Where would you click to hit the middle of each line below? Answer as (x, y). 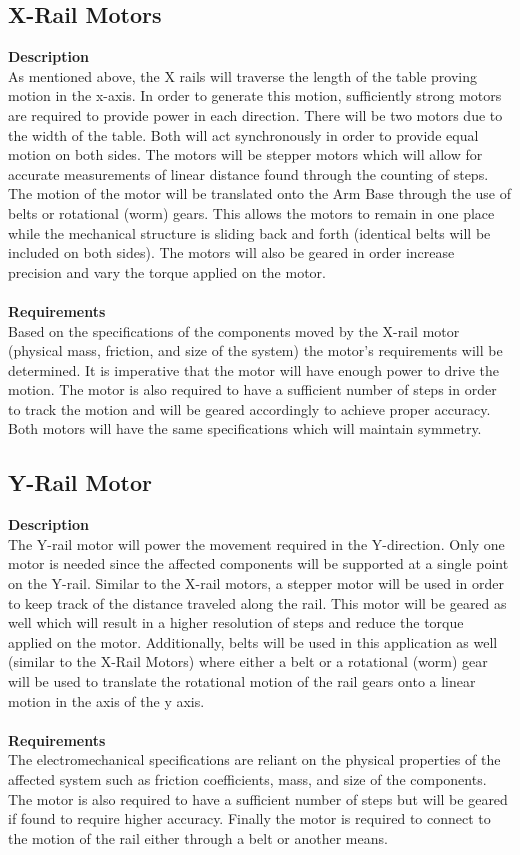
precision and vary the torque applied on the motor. (167, 271)
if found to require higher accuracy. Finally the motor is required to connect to (249, 818)
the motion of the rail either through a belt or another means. (198, 837)
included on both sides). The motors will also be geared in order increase (231, 252)
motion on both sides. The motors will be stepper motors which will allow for (245, 154)
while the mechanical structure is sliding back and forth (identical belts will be (249, 232)
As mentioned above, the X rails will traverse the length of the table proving (242, 75)
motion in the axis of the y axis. (106, 700)
